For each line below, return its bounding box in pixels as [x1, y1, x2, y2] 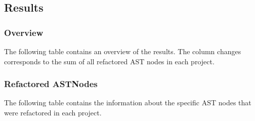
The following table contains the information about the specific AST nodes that [4, 97, 251, 108]
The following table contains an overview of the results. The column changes [4, 46, 241, 56]
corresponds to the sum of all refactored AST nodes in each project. [4, 56, 215, 66]
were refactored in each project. [4, 107, 102, 117]
